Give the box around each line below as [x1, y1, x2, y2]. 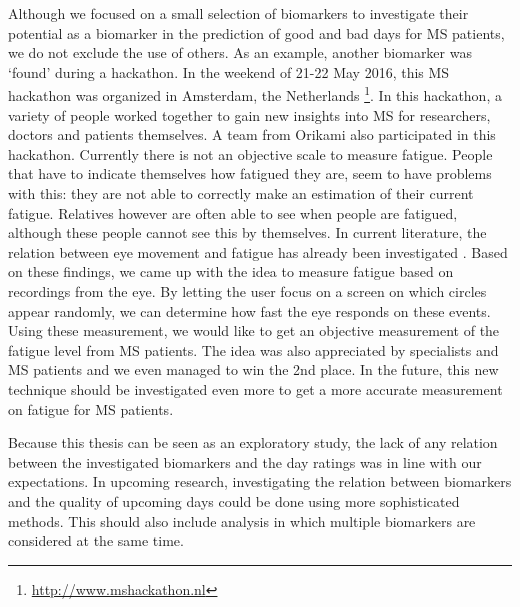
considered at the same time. [8, 530, 184, 551]
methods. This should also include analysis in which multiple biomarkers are [8, 510, 476, 531]
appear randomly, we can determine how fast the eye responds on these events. [8, 300, 491, 321]
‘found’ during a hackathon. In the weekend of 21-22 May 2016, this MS [8, 61, 450, 82]
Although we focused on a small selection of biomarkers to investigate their [8, 3, 469, 23]
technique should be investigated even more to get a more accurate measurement [8, 378, 503, 399]
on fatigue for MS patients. [8, 398, 174, 419]
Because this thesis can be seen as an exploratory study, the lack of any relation [8, 432, 498, 453]
